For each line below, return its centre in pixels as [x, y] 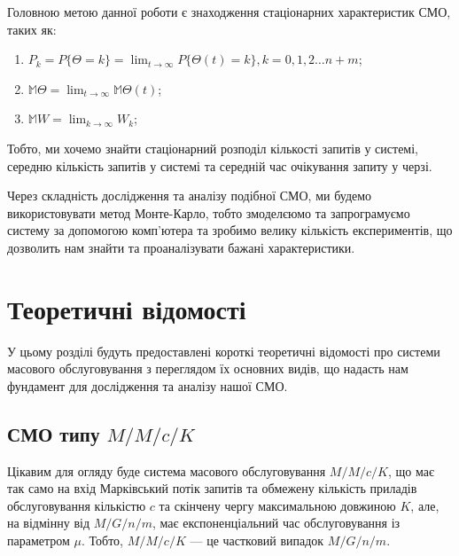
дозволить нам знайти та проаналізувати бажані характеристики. [181, 247]
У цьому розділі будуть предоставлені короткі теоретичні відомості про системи [224, 351]
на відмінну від [49, 523]
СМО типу [54, 433]
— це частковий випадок [257, 540]
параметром [39, 540]
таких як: [32, 29]
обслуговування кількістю [77, 505]
